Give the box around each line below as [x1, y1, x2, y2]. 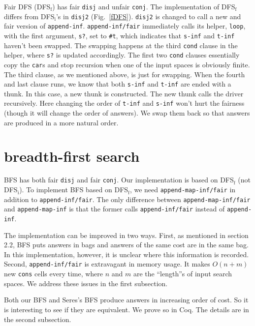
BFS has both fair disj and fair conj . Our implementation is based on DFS [4, 175, 234, 185]
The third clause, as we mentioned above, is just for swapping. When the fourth [4, 69, 245, 79]
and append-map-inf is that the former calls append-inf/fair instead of [4, 204, 225, 214]
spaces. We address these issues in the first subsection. [4, 278, 168, 288]
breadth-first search [4, 146, 140, 166]
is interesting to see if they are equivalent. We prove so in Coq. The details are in [4, 304, 249, 314]
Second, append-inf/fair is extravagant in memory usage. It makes [4, 259, 210, 269]
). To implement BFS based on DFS [19, 184, 128, 195]
